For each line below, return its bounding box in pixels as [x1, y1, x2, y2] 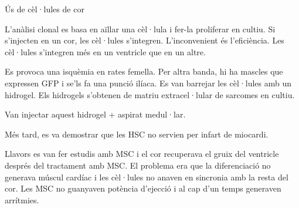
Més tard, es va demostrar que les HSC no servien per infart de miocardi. [5, 128, 269, 140]
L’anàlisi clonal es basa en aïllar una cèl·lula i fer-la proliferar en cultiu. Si [5, 22, 276, 35]
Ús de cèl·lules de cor [5, 3, 84, 15]
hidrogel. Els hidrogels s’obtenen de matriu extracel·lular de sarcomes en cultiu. [5, 88, 295, 100]
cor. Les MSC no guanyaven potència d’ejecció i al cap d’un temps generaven [5, 182, 281, 194]
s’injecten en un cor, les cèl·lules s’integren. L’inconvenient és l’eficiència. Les [5, 34, 284, 46]
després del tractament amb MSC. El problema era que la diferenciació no [5, 159, 271, 171]
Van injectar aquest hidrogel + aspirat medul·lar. [5, 108, 186, 120]
